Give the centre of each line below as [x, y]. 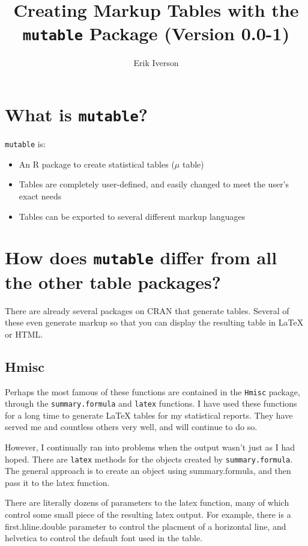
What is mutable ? [76, 114]
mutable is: [26, 144]
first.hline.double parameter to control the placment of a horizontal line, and [146, 526]
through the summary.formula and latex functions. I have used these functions [151, 403]
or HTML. [24, 334]
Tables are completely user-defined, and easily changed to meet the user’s [154, 184]
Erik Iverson [156, 63]
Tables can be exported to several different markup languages [132, 216]
